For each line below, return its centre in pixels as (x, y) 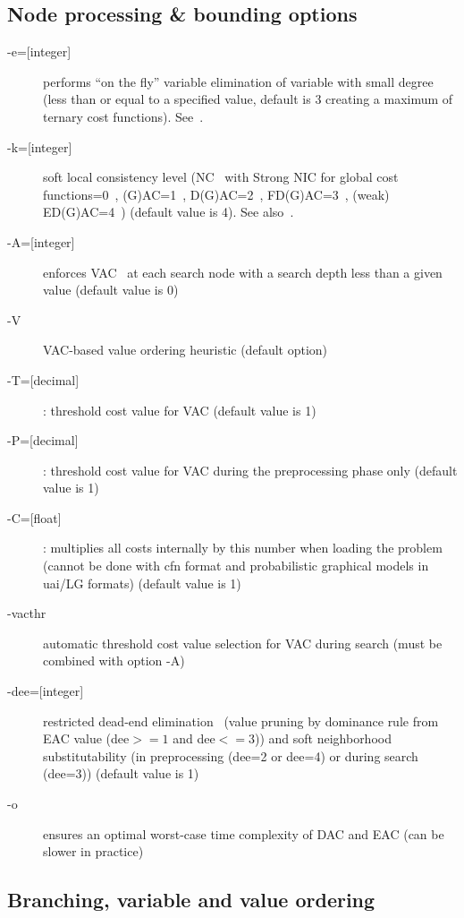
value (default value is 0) (111, 290)
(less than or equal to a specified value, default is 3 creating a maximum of (248, 99)
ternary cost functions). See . (123, 116)
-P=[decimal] (43, 440)
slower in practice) (93, 851)
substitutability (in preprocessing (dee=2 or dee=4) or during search (231, 755)
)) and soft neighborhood (323, 738)
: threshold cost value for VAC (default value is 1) (180, 410)
